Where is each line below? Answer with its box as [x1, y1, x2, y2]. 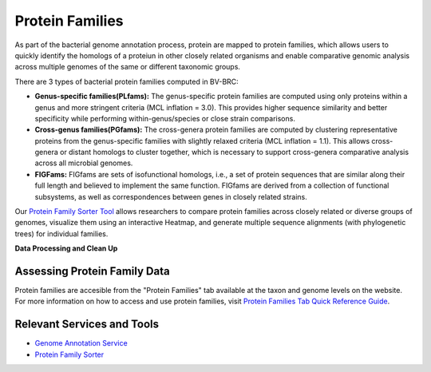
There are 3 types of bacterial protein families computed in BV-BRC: [14, 77, 239, 86]
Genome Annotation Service [34, 338, 128, 348]
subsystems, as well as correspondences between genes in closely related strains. [34, 192, 307, 201]
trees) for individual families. [14, 228, 109, 239]
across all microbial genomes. [34, 158, 133, 168]
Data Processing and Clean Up [14, 243, 118, 253]
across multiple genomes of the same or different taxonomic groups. [14, 62, 241, 72]
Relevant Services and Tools [14, 318, 160, 331]
